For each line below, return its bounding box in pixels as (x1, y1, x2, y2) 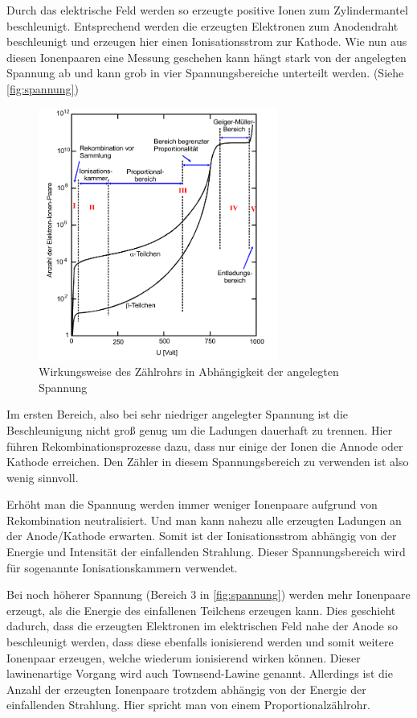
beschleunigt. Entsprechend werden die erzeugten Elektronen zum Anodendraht (6, 17, 399, 34)
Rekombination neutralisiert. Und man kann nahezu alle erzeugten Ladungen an (6, 511, 402, 528)
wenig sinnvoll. (6, 468, 79, 485)
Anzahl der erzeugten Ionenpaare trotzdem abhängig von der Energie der (6, 680, 366, 697)
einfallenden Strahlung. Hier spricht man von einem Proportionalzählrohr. (6, 696, 370, 713)
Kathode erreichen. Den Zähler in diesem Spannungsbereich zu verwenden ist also (6, 453, 409, 470)
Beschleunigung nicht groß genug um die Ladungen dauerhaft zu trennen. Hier (6, 421, 393, 438)
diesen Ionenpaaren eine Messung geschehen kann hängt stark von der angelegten (6, 48, 407, 65)
